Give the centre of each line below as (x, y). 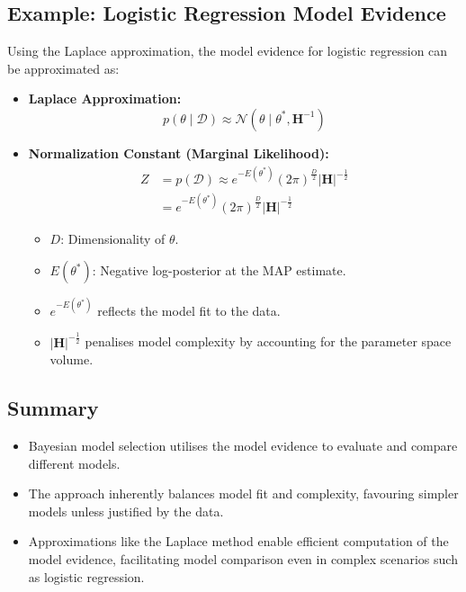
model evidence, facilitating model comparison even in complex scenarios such (243, 559)
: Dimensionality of (113, 238)
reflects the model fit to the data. (189, 310)
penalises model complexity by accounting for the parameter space (268, 341)
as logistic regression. (86, 576)
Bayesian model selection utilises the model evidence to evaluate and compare (243, 446)
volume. (72, 359)
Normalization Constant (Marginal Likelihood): (179, 152)
